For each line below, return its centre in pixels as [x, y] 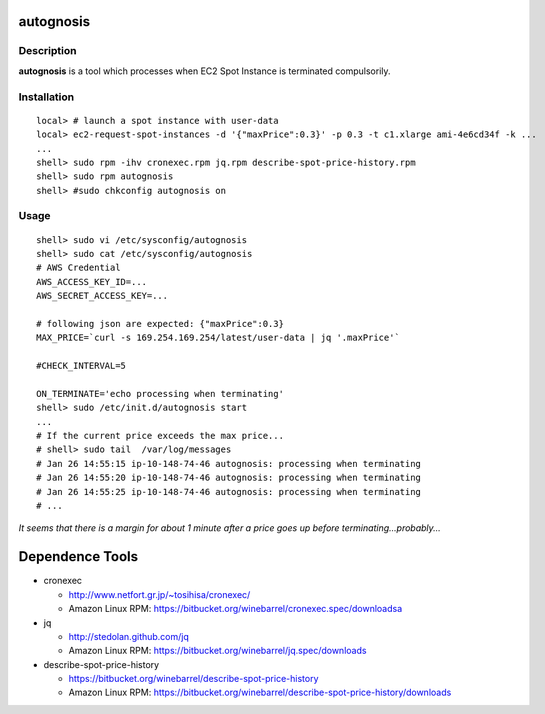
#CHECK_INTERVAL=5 [81, 366]
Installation [46, 97]
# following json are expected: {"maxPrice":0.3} [160, 323]
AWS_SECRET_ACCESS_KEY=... [102, 296]
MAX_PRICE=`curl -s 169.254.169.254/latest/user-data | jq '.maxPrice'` [218, 338]
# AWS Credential [78, 268]
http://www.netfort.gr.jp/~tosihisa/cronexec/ [159, 594]
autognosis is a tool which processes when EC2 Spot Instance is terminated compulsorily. [204, 71]
